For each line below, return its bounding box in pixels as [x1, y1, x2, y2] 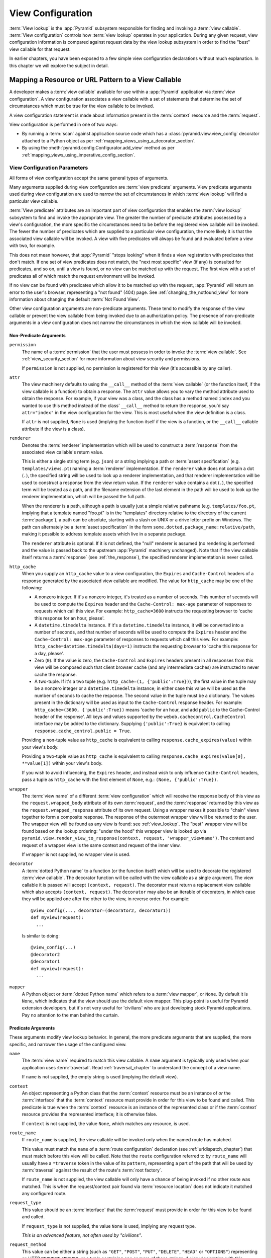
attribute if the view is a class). [22, 426, 85, 432]
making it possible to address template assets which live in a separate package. [22, 531, 187, 537]
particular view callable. [9, 198, 59, 204]
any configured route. [22, 1191, 67, 1197]
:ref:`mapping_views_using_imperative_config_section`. [22, 151, 135, 158]
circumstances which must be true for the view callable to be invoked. [9, 103, 154, 109]
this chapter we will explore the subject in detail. [9, 62, 109, 68]
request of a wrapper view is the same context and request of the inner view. [22, 842, 181, 848]
